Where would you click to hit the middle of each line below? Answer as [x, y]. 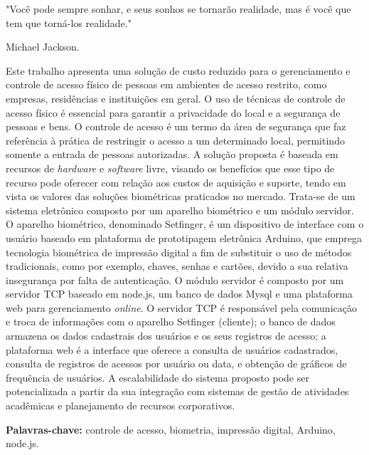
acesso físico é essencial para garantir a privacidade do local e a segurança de [173, 112]
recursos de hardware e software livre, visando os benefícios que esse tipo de [170, 168]
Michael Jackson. [43, 47]
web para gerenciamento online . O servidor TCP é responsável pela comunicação [181, 307]
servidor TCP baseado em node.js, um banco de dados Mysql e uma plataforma [179, 294]
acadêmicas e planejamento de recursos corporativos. [121, 406]
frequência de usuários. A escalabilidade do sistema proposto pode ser [157, 377]
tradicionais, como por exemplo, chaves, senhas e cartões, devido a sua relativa [177, 266]
